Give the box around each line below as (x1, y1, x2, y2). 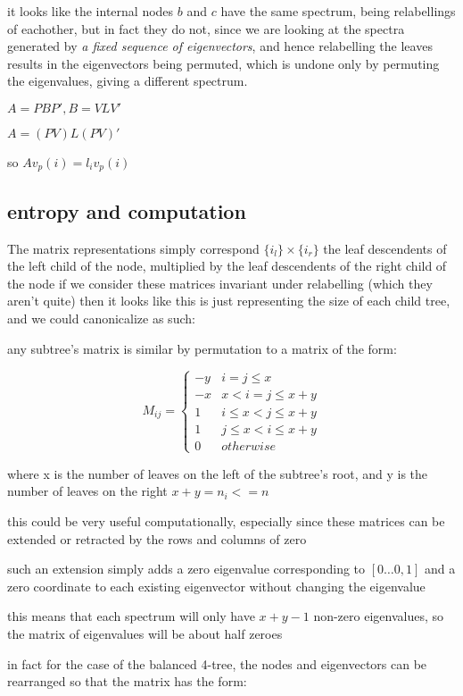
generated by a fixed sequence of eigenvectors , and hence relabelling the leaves (7, 37, 433, 55)
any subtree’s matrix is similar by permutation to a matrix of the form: (7, 339, 397, 357)
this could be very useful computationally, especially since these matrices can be (7, 512, 445, 531)
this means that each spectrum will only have (7, 607, 255, 625)
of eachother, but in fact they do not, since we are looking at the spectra (7, 19, 405, 38)
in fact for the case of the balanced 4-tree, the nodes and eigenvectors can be (7, 654, 427, 673)
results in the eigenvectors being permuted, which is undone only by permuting (7, 54, 440, 72)
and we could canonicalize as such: (7, 309, 195, 327)
